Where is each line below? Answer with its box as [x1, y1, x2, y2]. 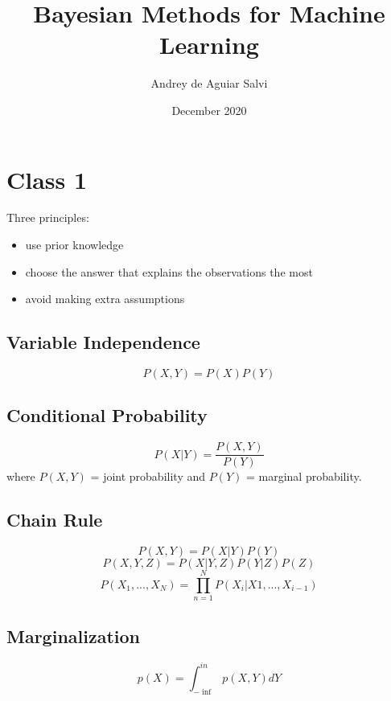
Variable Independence [6, 330, 200, 355]
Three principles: [6, 209, 89, 226]
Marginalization [6, 623, 141, 648]
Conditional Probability [6, 403, 208, 428]
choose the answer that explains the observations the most [25, 263, 313, 280]
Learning [159, 28, 259, 61]
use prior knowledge [25, 236, 124, 253]
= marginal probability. [245, 468, 362, 485]
